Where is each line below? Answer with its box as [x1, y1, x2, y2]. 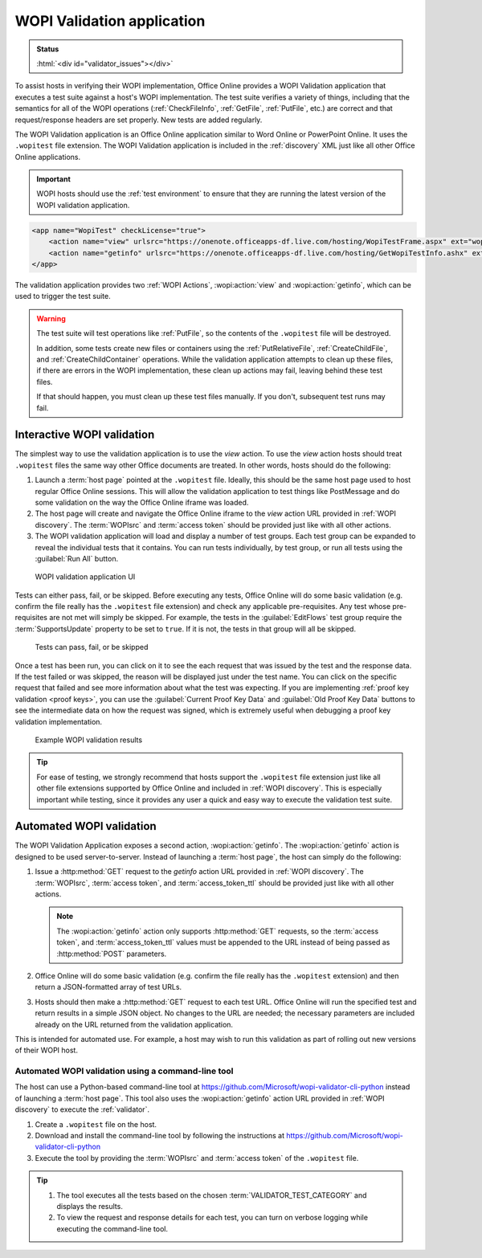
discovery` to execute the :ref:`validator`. [14, 1105, 150, 1114]
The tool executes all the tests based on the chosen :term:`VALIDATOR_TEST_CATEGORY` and [56, 1190, 367, 1200]
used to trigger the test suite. [14, 292, 112, 301]
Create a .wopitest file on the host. [35, 1119, 157, 1129]
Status [36, 44, 59, 54]
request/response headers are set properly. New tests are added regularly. [14, 115, 263, 125]
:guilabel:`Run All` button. [35, 553, 119, 563]
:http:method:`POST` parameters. [56, 949, 167, 958]
